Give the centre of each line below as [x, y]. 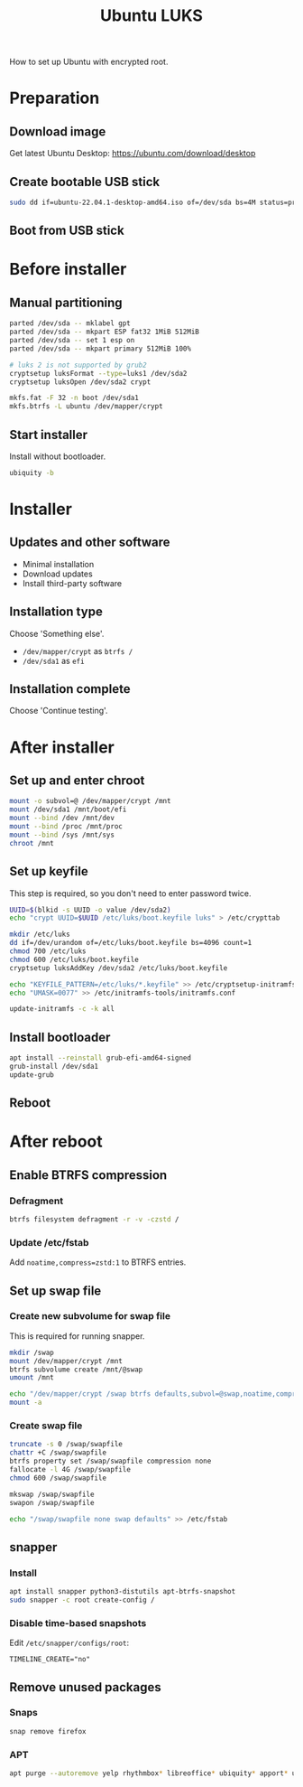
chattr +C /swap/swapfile [58, 1453]
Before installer [68, 270]
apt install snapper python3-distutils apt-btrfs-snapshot [123, 1592]
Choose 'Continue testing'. [59, 711]
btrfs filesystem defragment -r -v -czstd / [94, 1219]
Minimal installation [58, 564]
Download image [58, 131]
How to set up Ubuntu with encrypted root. [89, 62]
